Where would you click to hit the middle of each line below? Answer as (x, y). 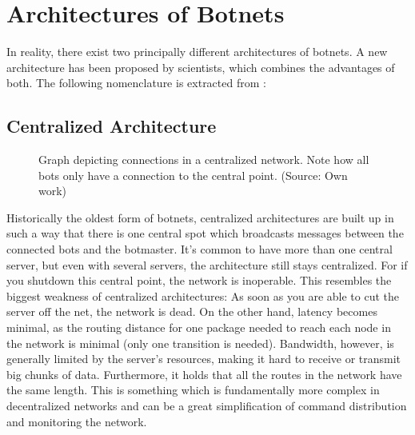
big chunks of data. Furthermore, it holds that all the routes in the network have (204, 374)
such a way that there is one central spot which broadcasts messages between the (205, 233)
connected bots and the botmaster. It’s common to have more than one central (200, 249)
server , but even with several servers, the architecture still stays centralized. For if (207, 264)
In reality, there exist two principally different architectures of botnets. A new (197, 52)
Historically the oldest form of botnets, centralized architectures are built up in (200, 217)
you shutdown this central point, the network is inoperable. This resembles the (199, 280)
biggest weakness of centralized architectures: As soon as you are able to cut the (203, 295)
